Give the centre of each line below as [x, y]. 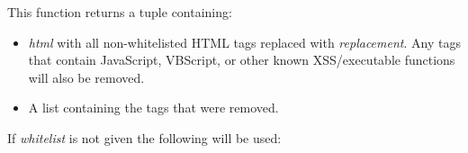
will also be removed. [86, 77]
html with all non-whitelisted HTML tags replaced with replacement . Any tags [244, 42]
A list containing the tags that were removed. [153, 108]
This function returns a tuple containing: [120, 12]
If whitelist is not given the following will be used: [144, 137]
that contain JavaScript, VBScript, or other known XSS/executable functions [242, 60]
